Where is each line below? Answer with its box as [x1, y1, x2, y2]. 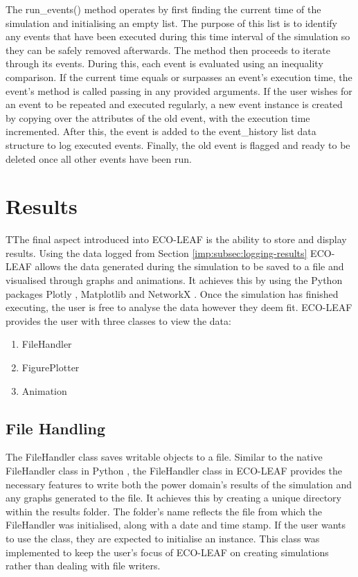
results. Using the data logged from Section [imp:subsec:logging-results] [6, 245, 307, 260]
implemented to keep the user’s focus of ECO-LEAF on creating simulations [6, 544, 329, 559]
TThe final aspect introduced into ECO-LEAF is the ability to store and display [6, 232, 347, 247]
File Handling [6, 417, 106, 438]
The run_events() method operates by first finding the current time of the [6, 2, 321, 16]
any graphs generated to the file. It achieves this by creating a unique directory [6, 490, 341, 505]
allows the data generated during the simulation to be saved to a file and [35, 259, 344, 274]
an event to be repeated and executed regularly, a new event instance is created [6, 97, 343, 112]
